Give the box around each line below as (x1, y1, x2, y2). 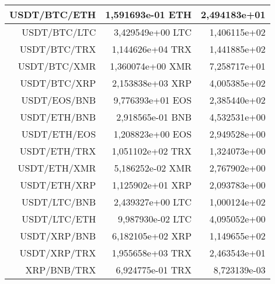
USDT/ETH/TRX (19, 144, 96, 158)
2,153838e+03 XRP (112, 76, 192, 90)
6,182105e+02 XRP (112, 229, 192, 242)
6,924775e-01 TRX (116, 263, 192, 276)
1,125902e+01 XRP (112, 178, 192, 191)
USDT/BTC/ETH (9, 8, 96, 21)
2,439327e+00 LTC (113, 195, 192, 208)
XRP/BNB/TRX (25, 263, 96, 276)
